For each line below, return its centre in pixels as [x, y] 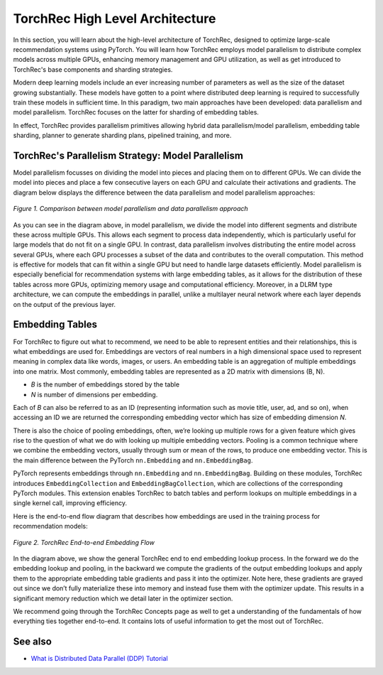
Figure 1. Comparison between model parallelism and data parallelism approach [131, 209]
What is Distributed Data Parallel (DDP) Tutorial [99, 659]
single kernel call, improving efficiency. [70, 503]
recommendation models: [50, 526]
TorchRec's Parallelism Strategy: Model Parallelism [128, 155]
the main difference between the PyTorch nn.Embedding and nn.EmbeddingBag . [133, 460]
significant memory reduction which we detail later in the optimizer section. [123, 598]
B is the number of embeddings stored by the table [105, 384]
